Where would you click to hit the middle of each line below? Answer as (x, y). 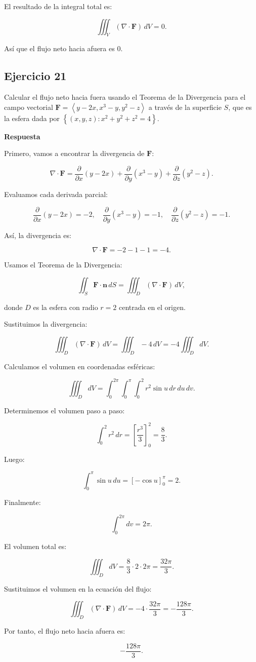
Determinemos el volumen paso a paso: (65, 410)
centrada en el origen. (152, 307)
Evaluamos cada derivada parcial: (56, 194)
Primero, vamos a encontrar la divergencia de (74, 153)
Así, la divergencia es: (38, 235)
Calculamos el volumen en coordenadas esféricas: (80, 366)
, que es (240, 107)
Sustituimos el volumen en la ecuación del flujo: (78, 588)
